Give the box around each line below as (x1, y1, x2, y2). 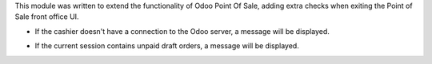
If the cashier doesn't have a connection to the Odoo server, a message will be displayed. (34, 26, 330, 36)
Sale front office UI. (14, 12, 79, 21)
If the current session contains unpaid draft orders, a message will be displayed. (34, 41, 299, 51)
